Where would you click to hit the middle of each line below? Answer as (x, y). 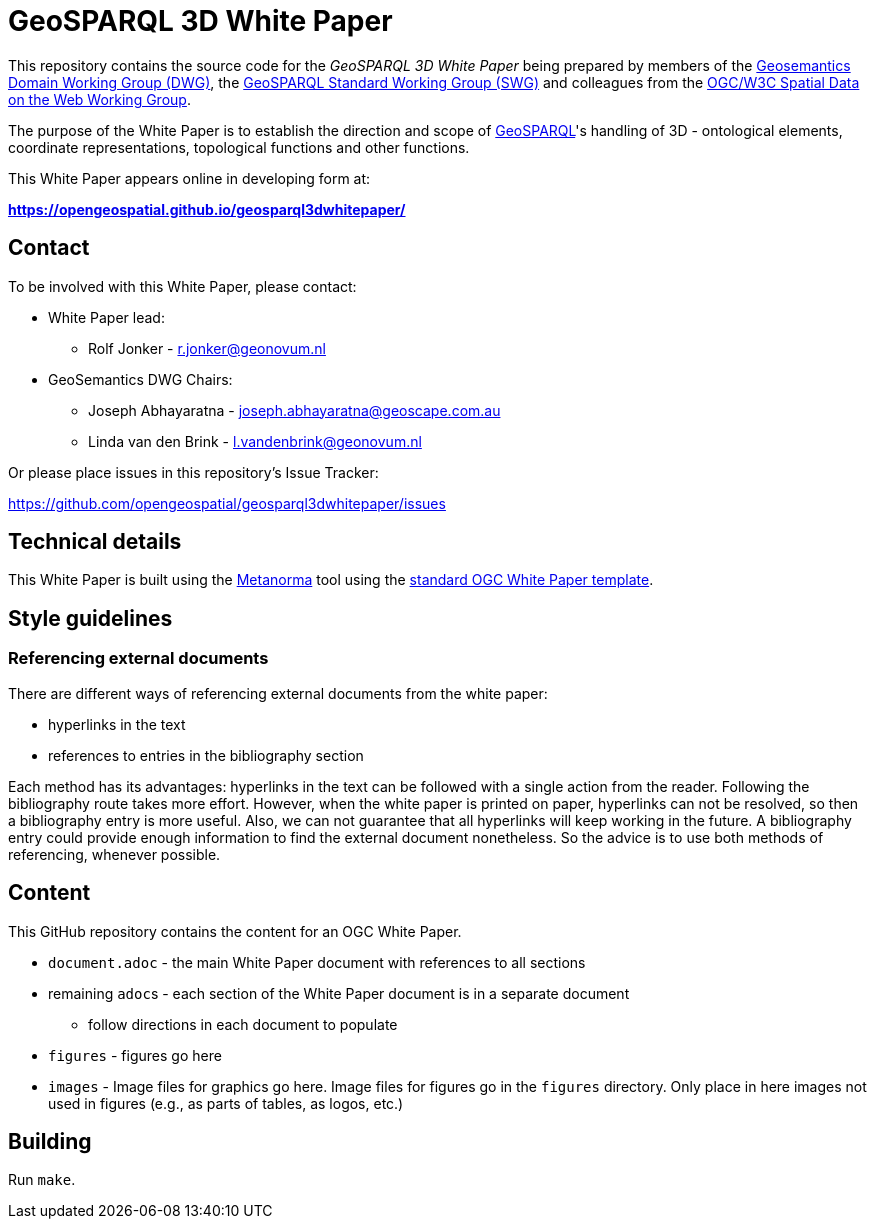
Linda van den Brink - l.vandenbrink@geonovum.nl (255, 441)
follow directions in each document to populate (243, 1024)
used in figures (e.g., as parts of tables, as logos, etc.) (226, 1103)
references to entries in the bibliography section (206, 755)
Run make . (42, 1180)
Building (50, 1141)
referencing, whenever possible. (114, 854)
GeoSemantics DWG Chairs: (140, 379)
